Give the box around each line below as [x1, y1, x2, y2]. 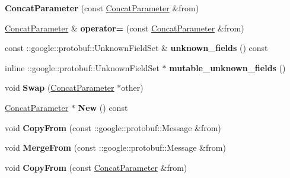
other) [121, 81, 144, 94]
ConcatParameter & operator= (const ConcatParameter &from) [5, 21, 244, 34]
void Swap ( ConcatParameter [5, 81, 114, 94]
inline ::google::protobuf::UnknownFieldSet [5, 61, 160, 74]
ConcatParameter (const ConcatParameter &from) [5, 2, 199, 14]
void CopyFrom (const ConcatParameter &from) [5, 161, 187, 173]
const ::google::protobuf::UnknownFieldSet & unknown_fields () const [5, 42, 268, 54]
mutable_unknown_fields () [169, 61, 286, 74]
